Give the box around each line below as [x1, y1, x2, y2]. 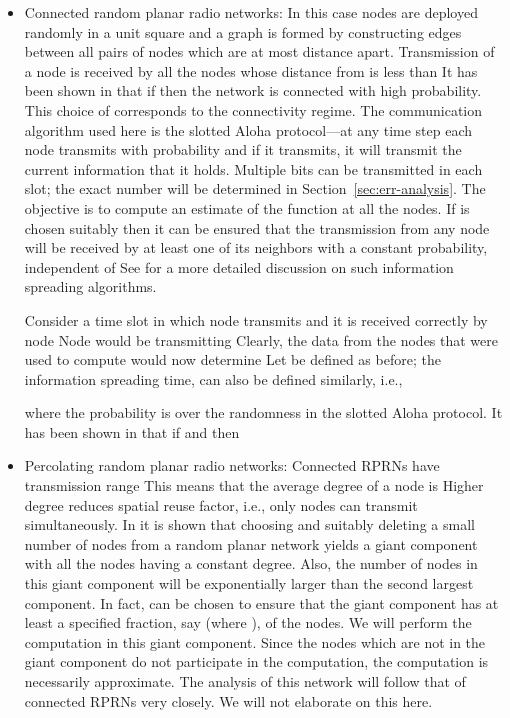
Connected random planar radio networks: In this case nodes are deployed [24, 2, 478, 22]
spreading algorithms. [24, 276, 157, 297]
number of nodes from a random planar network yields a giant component [24, 533, 478, 554]
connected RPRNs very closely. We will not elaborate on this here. [24, 690, 433, 711]
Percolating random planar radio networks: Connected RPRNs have [24, 455, 440, 476]
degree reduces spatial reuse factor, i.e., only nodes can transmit [24, 494, 418, 515]
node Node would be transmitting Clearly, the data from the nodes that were [24, 329, 499, 350]
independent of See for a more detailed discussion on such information [24, 256, 454, 277]
